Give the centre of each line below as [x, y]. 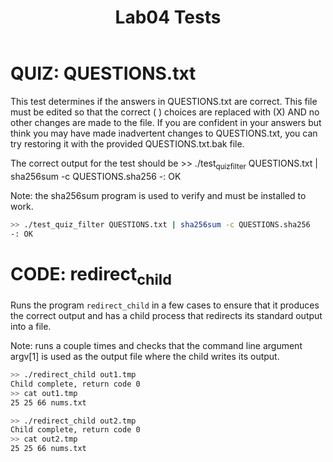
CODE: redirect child [91, 275]
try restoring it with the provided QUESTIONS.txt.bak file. [127, 143]
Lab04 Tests [168, 17]
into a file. [31, 327]
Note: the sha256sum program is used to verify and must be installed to [158, 195]
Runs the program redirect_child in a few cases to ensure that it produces [165, 305]
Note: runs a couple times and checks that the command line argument [156, 346]
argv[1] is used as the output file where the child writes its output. [145, 357]
